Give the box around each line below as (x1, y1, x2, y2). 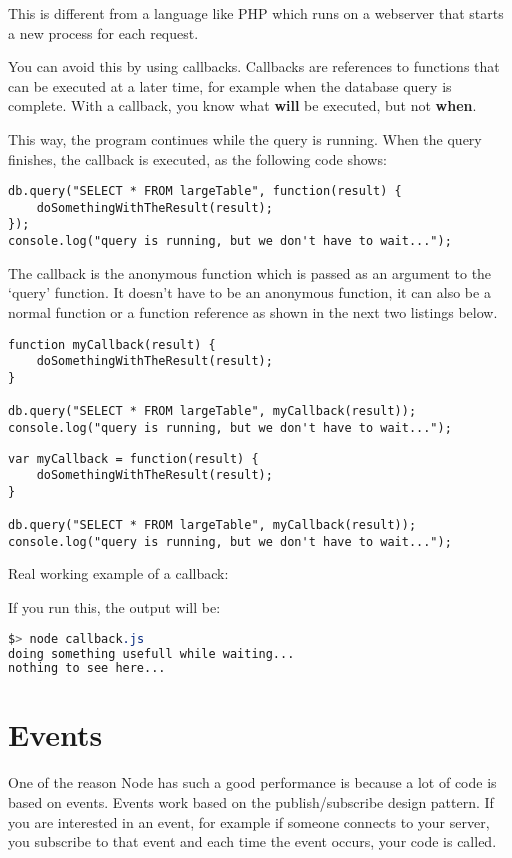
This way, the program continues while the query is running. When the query (8, 128, 482, 149)
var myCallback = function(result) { (8, 451, 259, 466)
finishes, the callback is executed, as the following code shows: (8, 148, 387, 169)
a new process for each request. (8, 22, 199, 43)
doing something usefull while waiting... (8, 646, 295, 661)
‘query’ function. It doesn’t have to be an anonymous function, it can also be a (8, 282, 491, 303)
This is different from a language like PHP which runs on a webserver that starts (8, 3, 504, 23)
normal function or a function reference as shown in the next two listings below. (8, 301, 498, 322)
